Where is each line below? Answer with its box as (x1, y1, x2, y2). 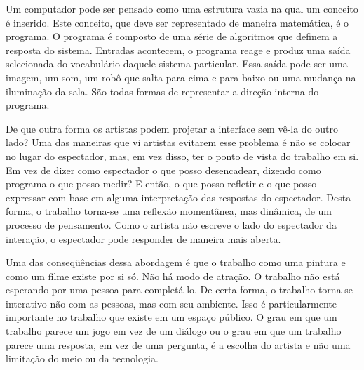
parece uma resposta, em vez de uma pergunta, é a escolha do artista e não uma (6, 337, 351, 352)
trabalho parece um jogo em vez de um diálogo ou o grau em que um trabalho (6, 324, 342, 338)
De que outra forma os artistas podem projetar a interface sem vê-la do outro (6, 121, 339, 136)
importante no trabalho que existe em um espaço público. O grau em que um (6, 310, 337, 324)
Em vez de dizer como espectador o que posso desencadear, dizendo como (6, 162, 321, 177)
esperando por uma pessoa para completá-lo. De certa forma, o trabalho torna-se (6, 282, 353, 297)
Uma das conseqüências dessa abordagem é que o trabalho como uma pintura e (6, 255, 346, 270)
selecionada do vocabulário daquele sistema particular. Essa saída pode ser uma (6, 56, 348, 71)
